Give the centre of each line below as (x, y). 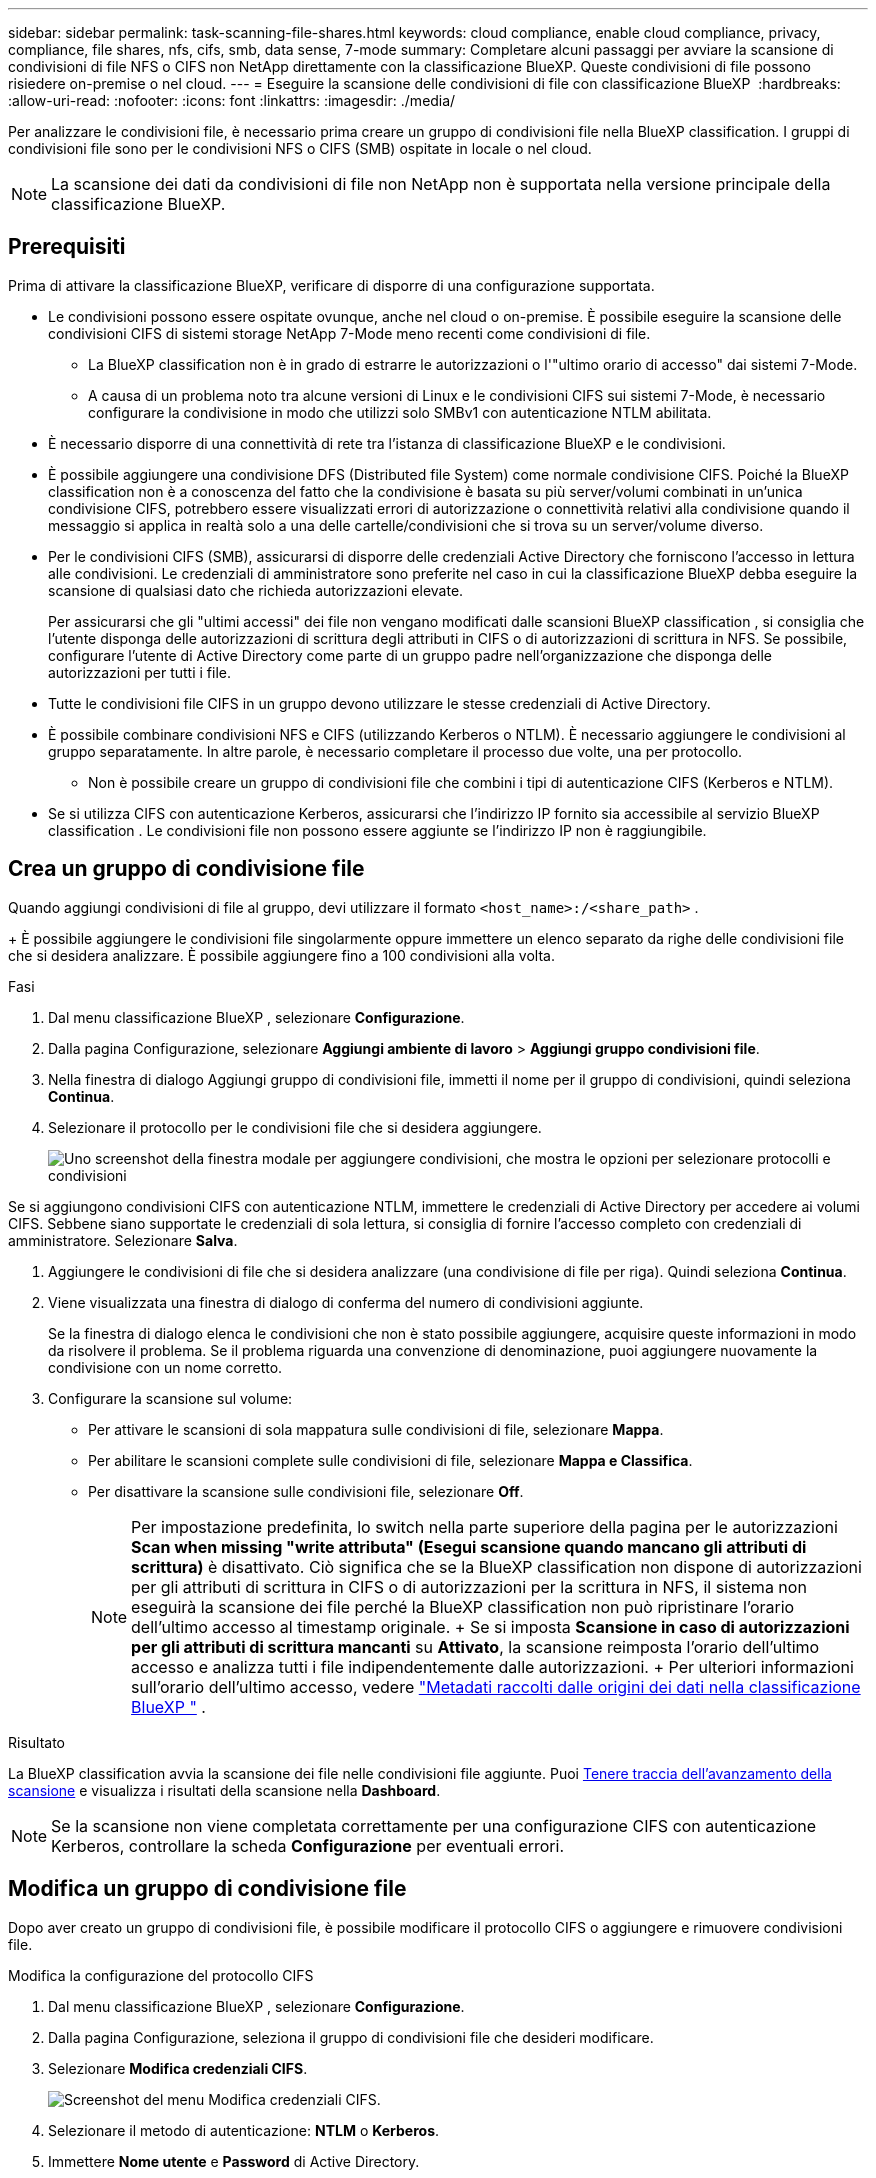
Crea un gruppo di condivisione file (186, 869)
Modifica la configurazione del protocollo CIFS (161, 1975)
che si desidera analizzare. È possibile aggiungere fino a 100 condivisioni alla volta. (281, 955)
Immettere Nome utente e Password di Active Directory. (234, 2161)
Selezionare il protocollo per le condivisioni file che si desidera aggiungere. (295, 1127)
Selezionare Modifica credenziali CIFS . (178, 2068)
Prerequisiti (67, 247)
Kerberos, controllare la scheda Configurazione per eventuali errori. (307, 1845)
